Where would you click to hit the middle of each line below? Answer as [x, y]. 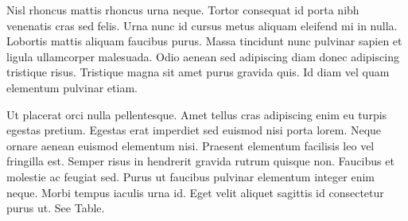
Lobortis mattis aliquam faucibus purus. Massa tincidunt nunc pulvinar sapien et [204, 41]
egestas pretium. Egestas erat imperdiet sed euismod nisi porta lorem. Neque [194, 130]
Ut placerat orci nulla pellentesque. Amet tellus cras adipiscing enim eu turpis [197, 114]
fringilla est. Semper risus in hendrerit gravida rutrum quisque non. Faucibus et [200, 161]
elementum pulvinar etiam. [72, 87]
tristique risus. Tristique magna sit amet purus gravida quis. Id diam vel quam [198, 72]
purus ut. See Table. [56, 208]
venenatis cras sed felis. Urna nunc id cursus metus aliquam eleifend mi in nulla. [202, 25]
